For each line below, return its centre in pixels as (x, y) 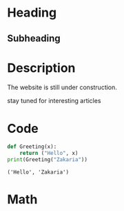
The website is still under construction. (62, 87)
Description (41, 68)
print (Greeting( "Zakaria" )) (48, 160)
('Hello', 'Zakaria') (38, 172)
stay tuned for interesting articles (54, 100)
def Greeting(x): (32, 147)
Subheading (34, 38)
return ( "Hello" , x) (49, 154)
